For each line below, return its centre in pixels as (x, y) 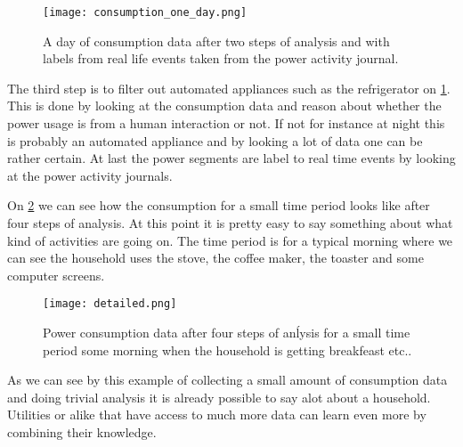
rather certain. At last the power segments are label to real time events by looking (231, 158)
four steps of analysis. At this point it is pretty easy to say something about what (230, 223)
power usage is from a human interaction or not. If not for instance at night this (226, 123)
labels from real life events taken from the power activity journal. (221, 58)
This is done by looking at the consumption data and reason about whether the (224, 106)
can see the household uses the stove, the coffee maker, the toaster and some (215, 258)
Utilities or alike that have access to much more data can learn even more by (217, 414)
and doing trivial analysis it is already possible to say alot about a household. (219, 397)
